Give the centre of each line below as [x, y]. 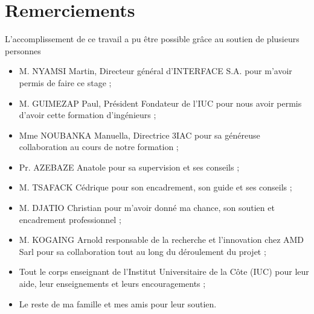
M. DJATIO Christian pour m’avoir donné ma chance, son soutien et [147, 208]
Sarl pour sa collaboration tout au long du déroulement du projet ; [143, 251]
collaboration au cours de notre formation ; [99, 147]
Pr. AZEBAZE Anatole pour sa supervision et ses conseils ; [129, 167]
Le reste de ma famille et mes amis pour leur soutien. [118, 303]
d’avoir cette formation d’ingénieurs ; [88, 115]
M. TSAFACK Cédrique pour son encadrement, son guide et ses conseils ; [155, 187]
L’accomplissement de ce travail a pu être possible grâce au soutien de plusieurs [152, 39]
